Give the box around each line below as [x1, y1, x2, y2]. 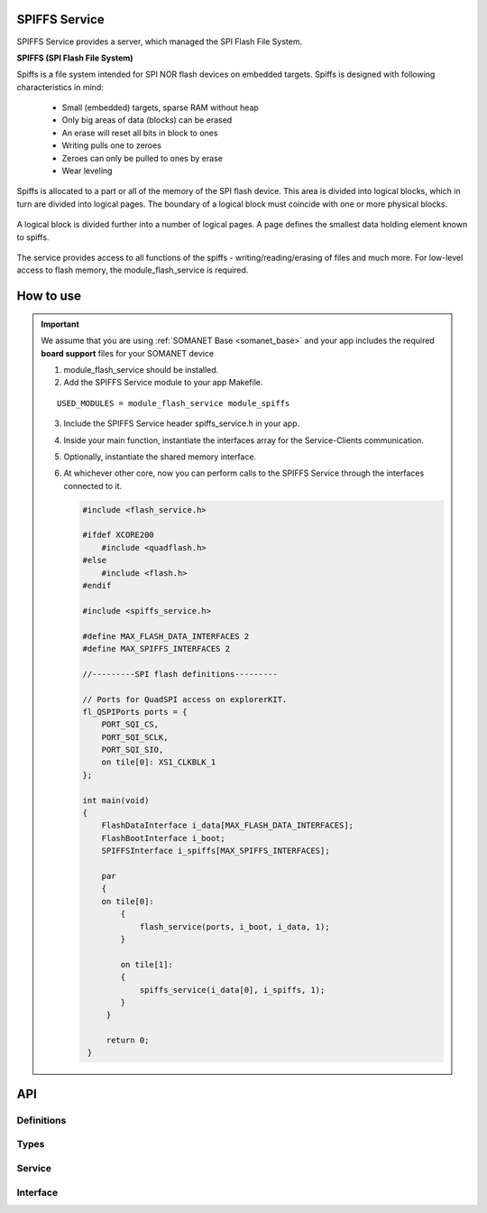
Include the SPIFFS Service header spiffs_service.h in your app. [63, 418, 300, 429]
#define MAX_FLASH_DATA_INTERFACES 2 [82, 631, 250, 641]
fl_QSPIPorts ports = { [82, 707, 188, 717]
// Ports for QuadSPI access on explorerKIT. [82, 694, 288, 704]
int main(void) [82, 795, 150, 805]
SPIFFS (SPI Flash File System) [16, 52, 134, 63]
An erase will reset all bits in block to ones [61, 127, 218, 138]
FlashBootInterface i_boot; [101, 833, 225, 843]
